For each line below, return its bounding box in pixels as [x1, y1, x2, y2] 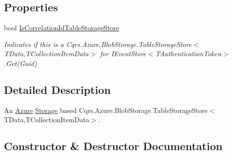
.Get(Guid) [4, 58, 37, 68]
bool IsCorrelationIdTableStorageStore [4, 22, 119, 33]
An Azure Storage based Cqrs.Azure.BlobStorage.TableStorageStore [4, 105, 208, 115]
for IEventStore [100, 48, 146, 59]
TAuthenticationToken [155, 48, 222, 59]
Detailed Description [4, 82, 111, 97]
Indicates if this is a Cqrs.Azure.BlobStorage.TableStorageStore [4, 39, 192, 49]
